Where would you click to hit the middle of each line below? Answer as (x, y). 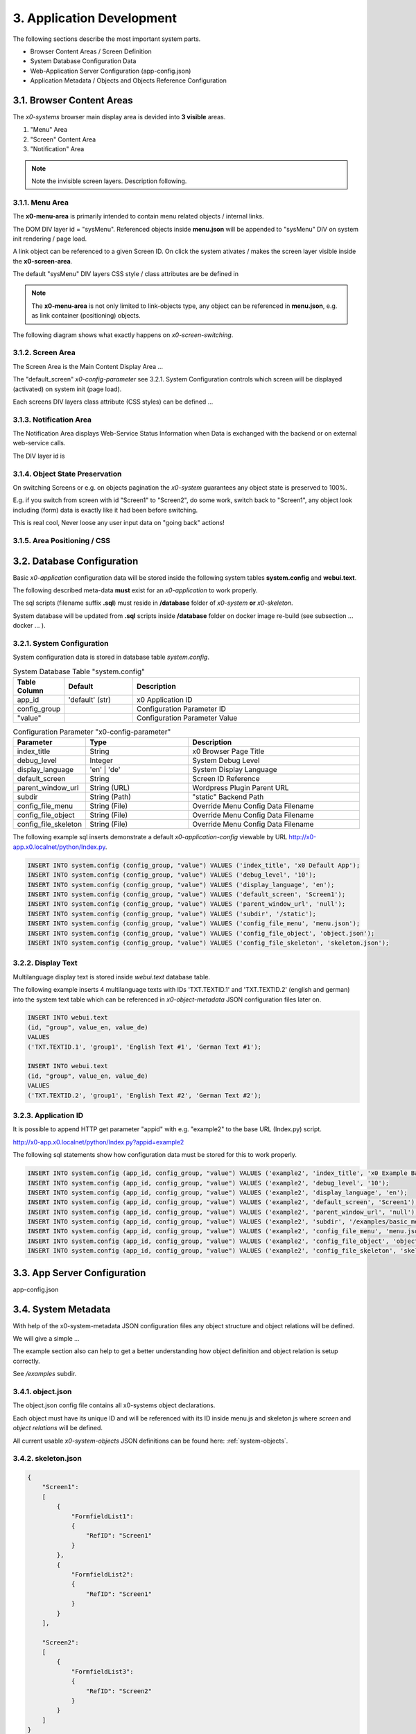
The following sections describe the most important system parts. (107, 39)
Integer (102, 761)
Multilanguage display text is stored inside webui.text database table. (112, 977)
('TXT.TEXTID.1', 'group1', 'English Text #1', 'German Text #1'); (145, 1047)
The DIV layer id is (39, 456)
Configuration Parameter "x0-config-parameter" (92, 732)
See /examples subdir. (45, 1374)
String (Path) (111, 797)
